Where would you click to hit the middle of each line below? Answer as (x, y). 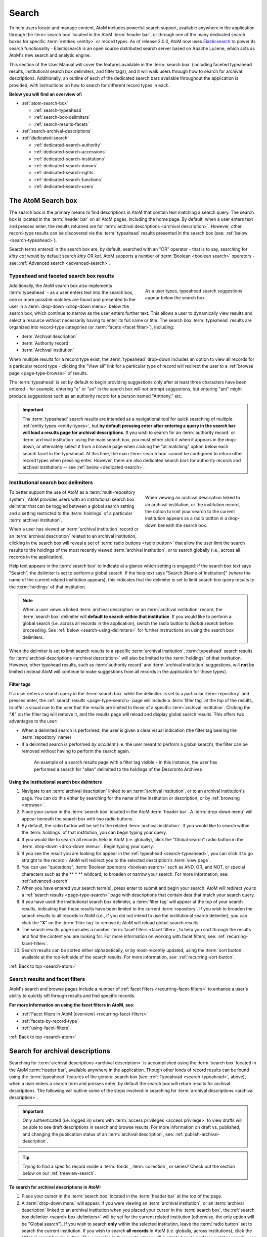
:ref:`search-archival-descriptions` (57, 131)
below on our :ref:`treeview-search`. (59, 1173)
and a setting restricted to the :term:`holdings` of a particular (71, 513)
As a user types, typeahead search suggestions (194, 291)
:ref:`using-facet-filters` (46, 1028)
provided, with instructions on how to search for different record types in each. (89, 85)
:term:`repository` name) (46, 737)
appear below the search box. (176, 298)
